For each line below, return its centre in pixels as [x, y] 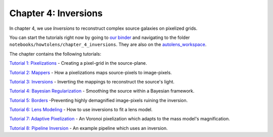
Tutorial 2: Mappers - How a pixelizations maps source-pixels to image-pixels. [90, 72]
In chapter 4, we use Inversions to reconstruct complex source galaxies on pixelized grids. [103, 28]
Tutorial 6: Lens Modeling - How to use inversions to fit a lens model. [81, 110]
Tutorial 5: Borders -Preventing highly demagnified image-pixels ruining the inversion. [99, 100]
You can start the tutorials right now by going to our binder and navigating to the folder [100, 37]
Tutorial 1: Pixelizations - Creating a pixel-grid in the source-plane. [78, 63]
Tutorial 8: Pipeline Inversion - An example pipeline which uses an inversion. [88, 128]
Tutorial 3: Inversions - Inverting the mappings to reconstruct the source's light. [92, 81]
